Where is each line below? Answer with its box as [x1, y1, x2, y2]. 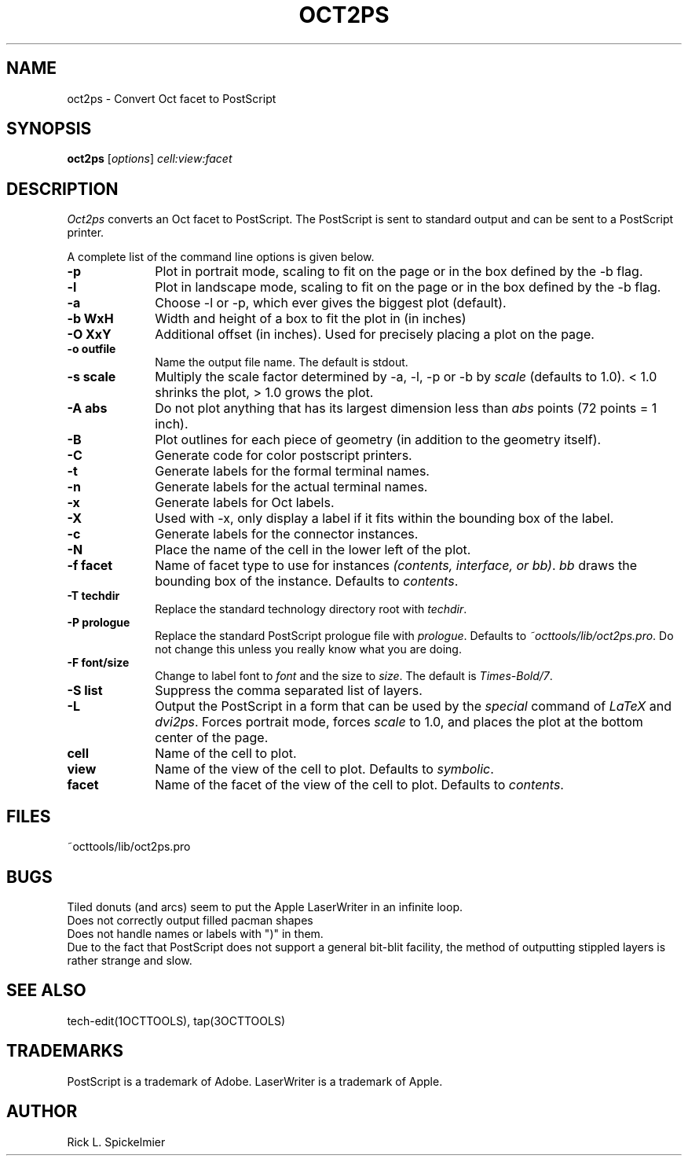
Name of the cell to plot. [155, 745, 297, 762]
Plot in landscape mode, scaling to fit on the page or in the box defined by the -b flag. [155, 279, 661, 296]
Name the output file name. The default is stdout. [155, 355, 408, 370]
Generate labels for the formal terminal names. [155, 463, 430, 480]
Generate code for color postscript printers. [155, 447, 412, 464]
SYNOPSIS [6, 119, 92, 139]
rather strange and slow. [67, 953, 192, 967]
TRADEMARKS [6, 1041, 124, 1061]
